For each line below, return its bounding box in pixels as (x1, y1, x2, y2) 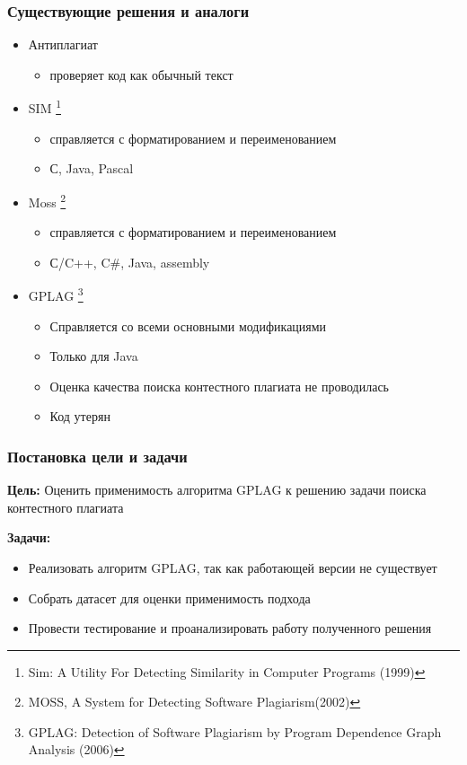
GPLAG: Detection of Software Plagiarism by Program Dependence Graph (28, 722, 442, 741)
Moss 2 (28, 189, 66, 211)
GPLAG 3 (28, 284, 84, 304)
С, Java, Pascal (49, 159, 134, 178)
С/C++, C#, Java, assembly (49, 252, 210, 271)
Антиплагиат (28, 35, 98, 54)
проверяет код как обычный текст (49, 65, 233, 84)
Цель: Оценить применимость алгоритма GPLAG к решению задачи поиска (7, 480, 427, 499)
